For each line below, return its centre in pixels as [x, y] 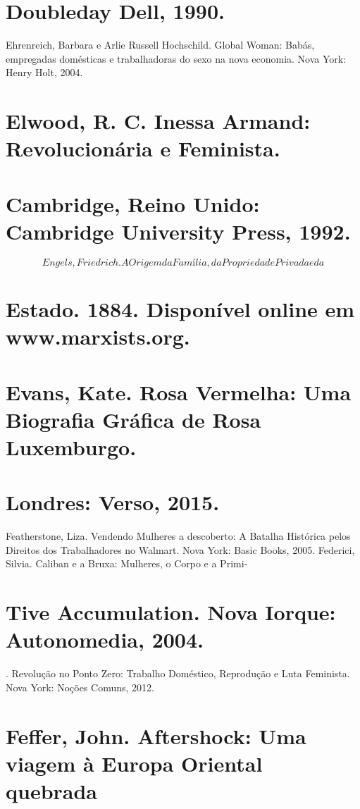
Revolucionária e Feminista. [143, 148]
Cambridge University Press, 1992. [178, 231]
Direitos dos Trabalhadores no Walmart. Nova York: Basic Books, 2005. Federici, [180, 549]
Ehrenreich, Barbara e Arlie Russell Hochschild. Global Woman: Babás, [160, 45]
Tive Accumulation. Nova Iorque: [171, 612]
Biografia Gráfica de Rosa [134, 419]
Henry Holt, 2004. [44, 72]
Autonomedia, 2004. [105, 640]
